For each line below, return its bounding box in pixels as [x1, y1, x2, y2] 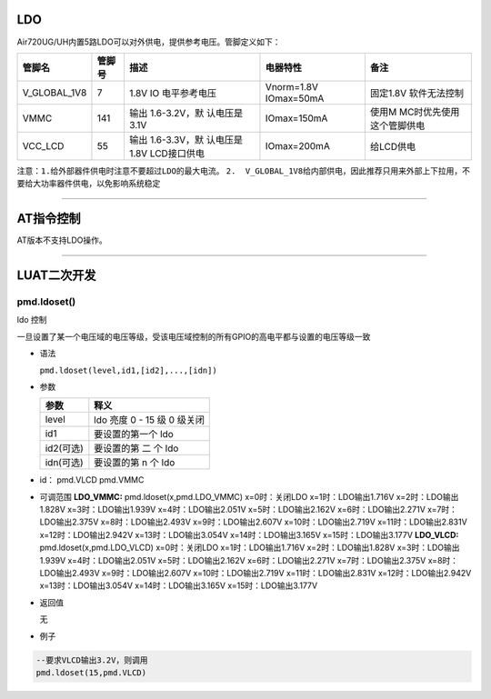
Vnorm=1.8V [265, 80, 318, 93]
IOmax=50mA [265, 92, 325, 105]
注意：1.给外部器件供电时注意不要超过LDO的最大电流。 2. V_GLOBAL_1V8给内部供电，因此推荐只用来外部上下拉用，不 [16, 165, 470, 176]
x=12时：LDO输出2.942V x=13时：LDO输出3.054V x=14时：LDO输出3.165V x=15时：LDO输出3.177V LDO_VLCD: [39, 529, 459, 540]
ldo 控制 [16, 315, 47, 325]
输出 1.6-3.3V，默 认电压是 [128, 133, 244, 145]
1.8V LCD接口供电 [128, 146, 205, 159]
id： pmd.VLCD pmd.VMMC [39, 474, 145, 485]
